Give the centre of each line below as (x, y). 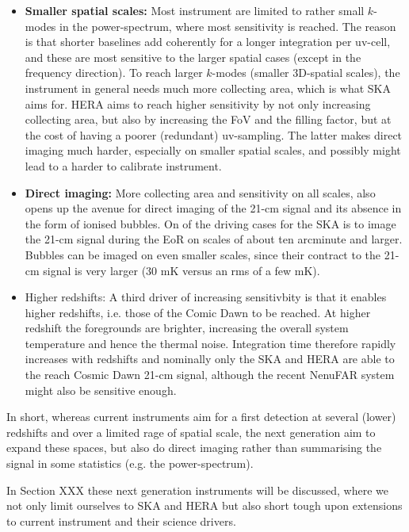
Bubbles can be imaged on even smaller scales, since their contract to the (203, 254)
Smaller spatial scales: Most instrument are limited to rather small (195, 10)
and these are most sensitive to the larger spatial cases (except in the (193, 57)
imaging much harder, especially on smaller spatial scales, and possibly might (213, 150)
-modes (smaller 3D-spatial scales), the (306, 73)
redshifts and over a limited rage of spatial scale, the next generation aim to (191, 432)
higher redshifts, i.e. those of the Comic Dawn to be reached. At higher (198, 312)
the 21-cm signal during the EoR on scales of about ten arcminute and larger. (214, 239)
